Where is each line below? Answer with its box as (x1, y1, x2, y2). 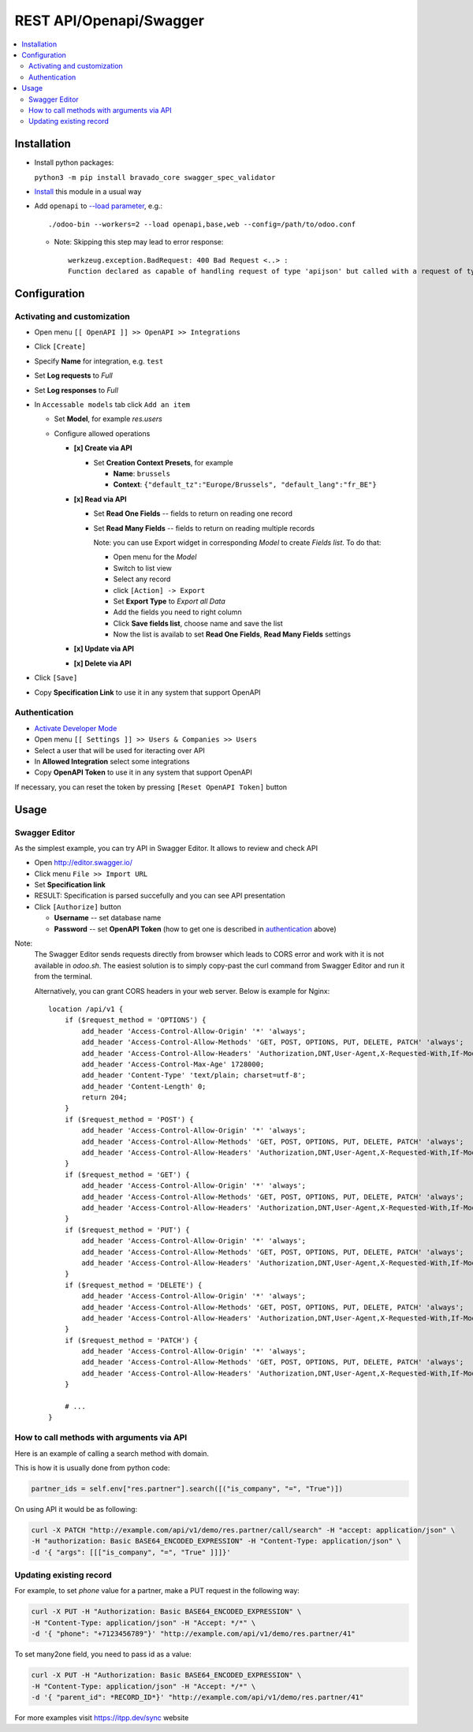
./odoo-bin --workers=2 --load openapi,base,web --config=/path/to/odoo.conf (48, 219, 356, 229)
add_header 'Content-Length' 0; (81, 1081, 207, 1091)
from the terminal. (34, 972, 93, 981)
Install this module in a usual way (34, 186, 142, 196)
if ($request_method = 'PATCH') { (64, 1335, 199, 1345)
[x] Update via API (73, 644, 134, 654)
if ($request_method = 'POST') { (64, 1114, 195, 1124)
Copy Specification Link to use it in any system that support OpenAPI (34, 687, 261, 697)
